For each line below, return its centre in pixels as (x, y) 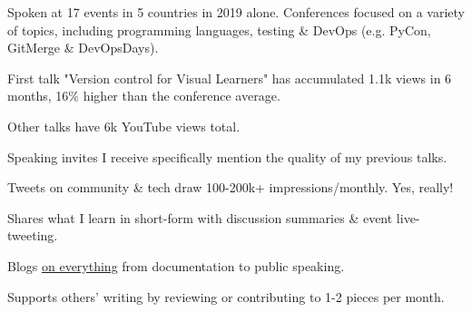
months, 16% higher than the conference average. (144, 96)
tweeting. (33, 235)
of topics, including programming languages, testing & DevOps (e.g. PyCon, (219, 29)
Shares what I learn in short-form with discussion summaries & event (200, 217)
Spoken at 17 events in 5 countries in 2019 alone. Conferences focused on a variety (236, 12)
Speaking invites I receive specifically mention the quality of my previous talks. (227, 156)
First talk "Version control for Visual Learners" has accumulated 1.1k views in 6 (230, 78)
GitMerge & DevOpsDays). (83, 48)
